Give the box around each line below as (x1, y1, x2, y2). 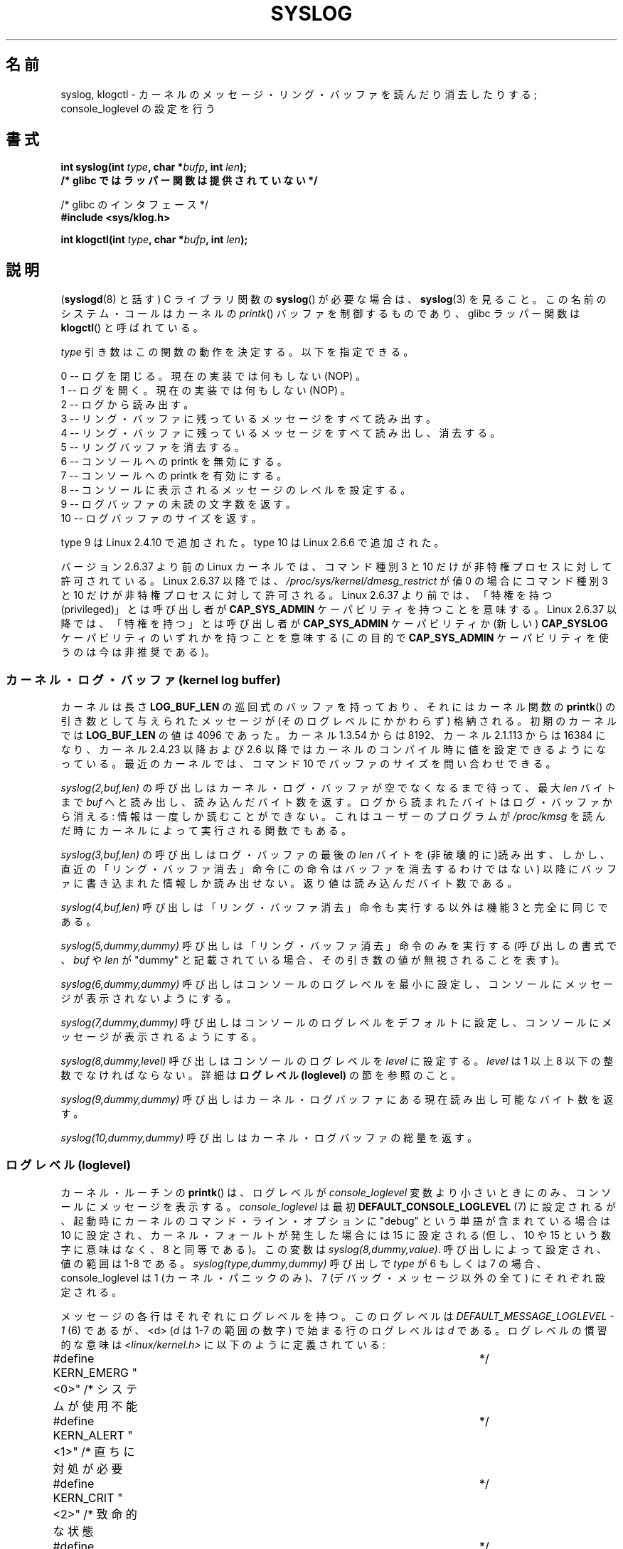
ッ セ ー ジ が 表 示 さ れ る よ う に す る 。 (60, 1031, 262, 1043)
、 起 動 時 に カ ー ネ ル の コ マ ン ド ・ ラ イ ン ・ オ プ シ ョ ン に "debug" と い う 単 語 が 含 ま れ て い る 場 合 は (60, 1214, 611, 1227)
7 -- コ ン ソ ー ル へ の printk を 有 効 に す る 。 (60, 469, 287, 482)
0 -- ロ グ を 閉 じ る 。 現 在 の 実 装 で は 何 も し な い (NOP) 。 (60, 370, 366, 383)
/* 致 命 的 (83, 1506, 137, 1521)
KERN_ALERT (53, 1427, 124, 1442)
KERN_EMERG (53, 1365, 129, 1380)
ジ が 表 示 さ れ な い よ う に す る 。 (60, 992, 237, 1005)
